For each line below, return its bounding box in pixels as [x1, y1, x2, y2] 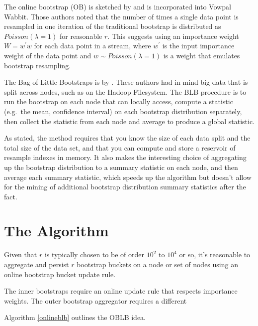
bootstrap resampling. [4, 60, 71, 70]
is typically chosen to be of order [44, 249, 144, 260]
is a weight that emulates [163, 50, 240, 60]
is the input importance [162, 40, 235, 51]
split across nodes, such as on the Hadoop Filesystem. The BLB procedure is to [4, 86, 247, 97]
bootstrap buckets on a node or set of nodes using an [77, 259, 238, 269]
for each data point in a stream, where [34, 40, 151, 51]
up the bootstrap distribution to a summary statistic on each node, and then [4, 162, 238, 172]
